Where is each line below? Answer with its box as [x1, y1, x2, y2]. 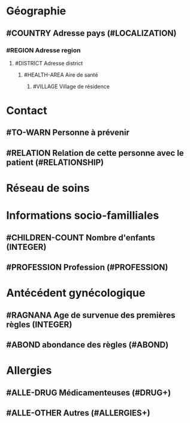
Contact [6, 104, 47, 117]
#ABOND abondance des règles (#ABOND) [6, 340, 169, 350]
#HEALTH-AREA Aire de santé [23, 71, 98, 78]
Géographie [6, 4, 67, 18]
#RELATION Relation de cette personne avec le [6, 148, 184, 158]
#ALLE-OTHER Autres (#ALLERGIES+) [6, 407, 150, 418]
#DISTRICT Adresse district [14, 59, 83, 67]
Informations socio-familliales [6, 209, 159, 222]
